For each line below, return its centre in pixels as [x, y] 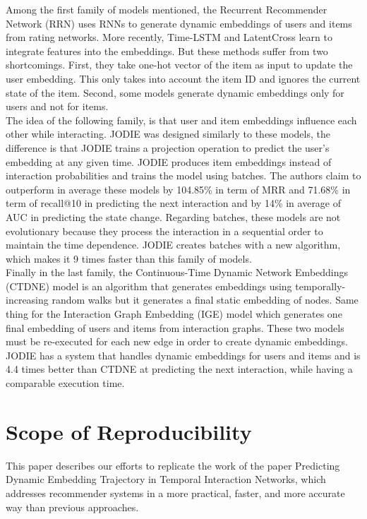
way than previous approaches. [72, 507]
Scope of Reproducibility [129, 431]
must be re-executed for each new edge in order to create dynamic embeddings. [177, 341]
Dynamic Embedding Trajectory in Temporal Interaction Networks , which [166, 479]
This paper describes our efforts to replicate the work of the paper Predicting [173, 465]
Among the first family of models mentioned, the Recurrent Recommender [167, 9]
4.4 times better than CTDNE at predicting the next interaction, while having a [179, 369]
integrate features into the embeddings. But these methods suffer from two [167, 50]
